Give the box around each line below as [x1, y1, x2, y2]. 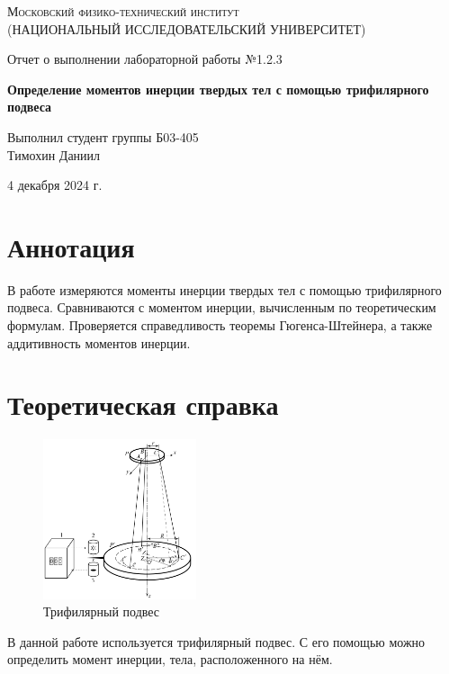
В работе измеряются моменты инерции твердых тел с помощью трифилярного [7, 280, 442, 299]
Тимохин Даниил [7, 145, 101, 164]
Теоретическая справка [7, 386, 279, 423]
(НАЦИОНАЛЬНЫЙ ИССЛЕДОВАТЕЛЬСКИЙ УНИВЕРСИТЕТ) [7, 19, 366, 38]
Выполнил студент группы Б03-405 [7, 127, 199, 146]
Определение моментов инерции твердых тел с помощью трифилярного [7, 79, 429, 98]
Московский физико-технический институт [7, 2, 239, 20]
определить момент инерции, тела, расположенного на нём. [7, 650, 333, 669]
